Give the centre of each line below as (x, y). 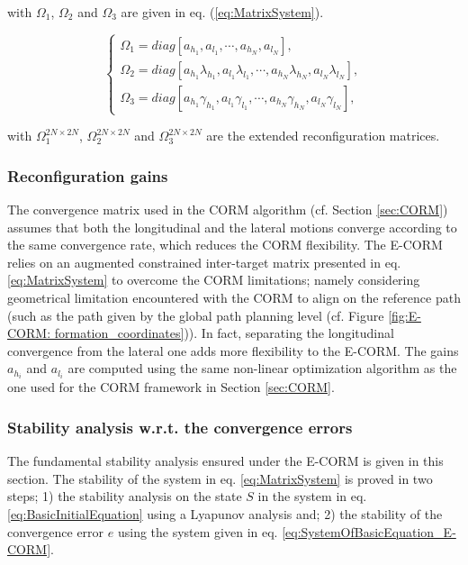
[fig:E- (405, 315)
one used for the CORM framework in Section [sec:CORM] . (171, 387)
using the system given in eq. (198, 531)
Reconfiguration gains (88, 175)
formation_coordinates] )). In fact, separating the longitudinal (224, 333)
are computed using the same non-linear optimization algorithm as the (262, 368)
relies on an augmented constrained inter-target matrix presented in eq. (204, 262)
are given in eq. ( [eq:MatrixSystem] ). (222, 12)
